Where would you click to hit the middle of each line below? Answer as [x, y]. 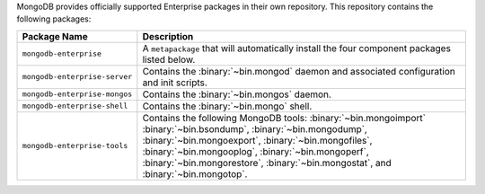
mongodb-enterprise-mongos [77, 94]
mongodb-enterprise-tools [75, 146]
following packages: [54, 19]
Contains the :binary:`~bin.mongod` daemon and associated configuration [299, 71]
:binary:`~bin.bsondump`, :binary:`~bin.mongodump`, [255, 128]
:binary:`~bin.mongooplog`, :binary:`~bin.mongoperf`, [256, 151]
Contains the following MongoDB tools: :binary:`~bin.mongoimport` [284, 118]
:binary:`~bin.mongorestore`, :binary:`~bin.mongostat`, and [267, 163]
